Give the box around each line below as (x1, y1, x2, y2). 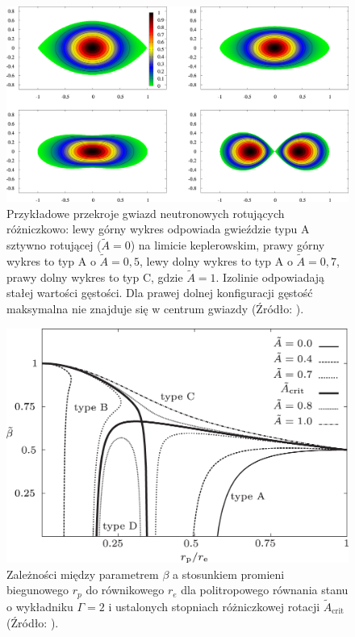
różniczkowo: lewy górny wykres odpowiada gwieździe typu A (6, 220, 310, 237)
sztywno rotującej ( (6, 237, 102, 254)
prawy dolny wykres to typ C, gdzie (6, 268, 183, 285)
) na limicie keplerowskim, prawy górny (130, 237, 325, 254)
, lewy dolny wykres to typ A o (140, 253, 293, 270)
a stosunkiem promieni (173, 565, 285, 582)
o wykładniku (6, 597, 73, 614)
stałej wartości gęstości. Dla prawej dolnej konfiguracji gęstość (6, 284, 313, 301)
